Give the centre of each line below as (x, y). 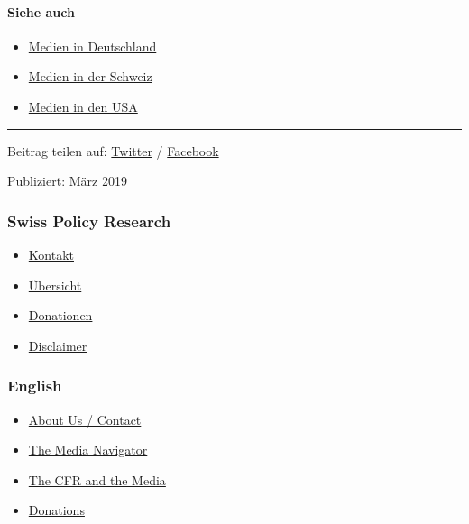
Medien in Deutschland (92, 46)
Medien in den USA (83, 106)
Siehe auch (41, 11)
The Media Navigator (88, 450)
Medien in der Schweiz (90, 76)
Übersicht (55, 285)
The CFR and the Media (97, 479)
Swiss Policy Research (89, 221)
